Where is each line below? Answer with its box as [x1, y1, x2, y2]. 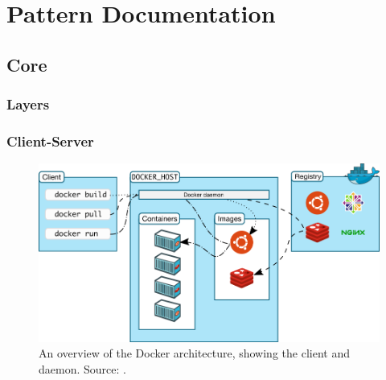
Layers [6, 94, 50, 114]
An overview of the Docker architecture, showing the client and [39, 345, 350, 361]
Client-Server [6, 130, 94, 151]
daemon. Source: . [39, 361, 126, 378]
